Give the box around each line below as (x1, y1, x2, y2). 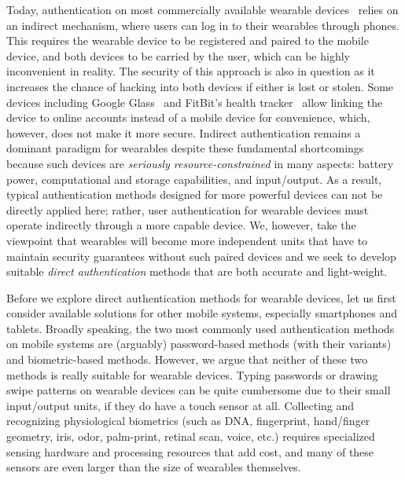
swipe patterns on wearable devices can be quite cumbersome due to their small (6, 382, 391, 398)
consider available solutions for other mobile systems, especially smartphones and (6, 305, 398, 321)
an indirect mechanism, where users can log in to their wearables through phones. (6, 16, 399, 33)
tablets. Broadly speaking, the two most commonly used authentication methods (6, 320, 395, 336)
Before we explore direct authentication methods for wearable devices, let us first (6, 289, 396, 306)
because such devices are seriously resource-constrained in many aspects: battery (6, 155, 394, 171)
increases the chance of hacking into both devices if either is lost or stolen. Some (6, 78, 394, 94)
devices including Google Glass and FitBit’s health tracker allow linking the (6, 93, 383, 110)
